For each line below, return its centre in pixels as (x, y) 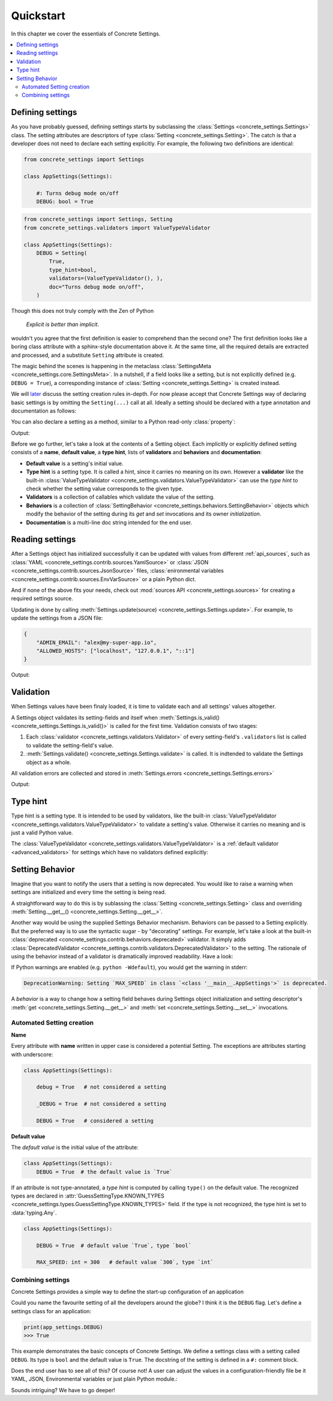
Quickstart (38, 16)
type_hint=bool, (73, 270)
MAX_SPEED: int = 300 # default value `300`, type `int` (125, 1262)
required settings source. (42, 599)
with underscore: (32, 1054)
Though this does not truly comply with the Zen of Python (82, 310)
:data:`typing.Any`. (34, 1213)
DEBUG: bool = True (65, 201)
